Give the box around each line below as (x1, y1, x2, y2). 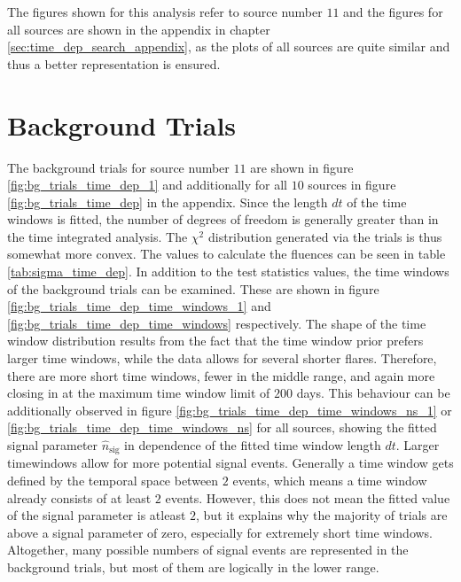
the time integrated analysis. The (7, 227, 188, 245)
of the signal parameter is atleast (7, 506, 186, 524)
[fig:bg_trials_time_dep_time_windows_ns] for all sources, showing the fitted (7, 418, 437, 437)
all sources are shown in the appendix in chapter (7, 19, 270, 38)
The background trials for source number (7, 158, 230, 176)
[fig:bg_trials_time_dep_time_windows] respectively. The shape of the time (7, 314, 426, 332)
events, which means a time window (232, 471, 427, 490)
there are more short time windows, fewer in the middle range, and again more (7, 366, 435, 384)
